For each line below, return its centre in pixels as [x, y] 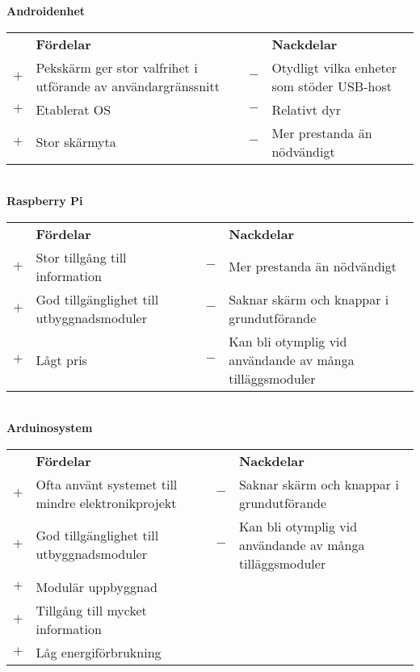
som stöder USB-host [332, 86]
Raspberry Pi [45, 201]
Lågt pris [61, 359]
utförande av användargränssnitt [128, 86]
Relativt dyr [307, 109]
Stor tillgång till [81, 257]
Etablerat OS [73, 109]
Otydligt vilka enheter [334, 67]
